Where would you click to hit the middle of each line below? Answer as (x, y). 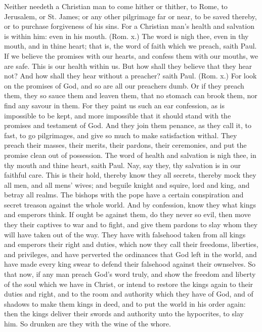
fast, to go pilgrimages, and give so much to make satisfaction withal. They (121, 135)
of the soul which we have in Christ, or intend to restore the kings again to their (129, 284)
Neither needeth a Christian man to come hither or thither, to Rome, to (116, 6)
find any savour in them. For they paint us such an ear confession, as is (115, 105)
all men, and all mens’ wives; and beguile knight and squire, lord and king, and (127, 184)
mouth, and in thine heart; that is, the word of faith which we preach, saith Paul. (130, 46)
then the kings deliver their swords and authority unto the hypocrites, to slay (124, 314)
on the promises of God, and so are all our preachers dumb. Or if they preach (124, 85)
